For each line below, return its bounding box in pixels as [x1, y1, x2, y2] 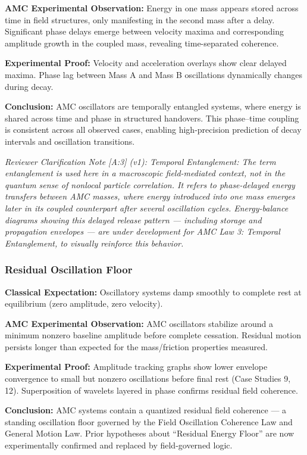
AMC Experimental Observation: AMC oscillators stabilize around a [5, 317, 273, 329]
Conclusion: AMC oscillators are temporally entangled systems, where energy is [5, 100, 301, 113]
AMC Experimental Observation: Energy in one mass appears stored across [5, 2, 299, 14]
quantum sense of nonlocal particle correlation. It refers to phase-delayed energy [5, 178, 295, 191]
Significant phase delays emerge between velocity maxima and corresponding [5, 25, 284, 38]
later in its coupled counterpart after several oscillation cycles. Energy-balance [5, 201, 289, 214]
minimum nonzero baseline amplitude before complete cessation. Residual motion [5, 329, 301, 341]
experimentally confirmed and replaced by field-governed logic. [5, 439, 233, 451]
